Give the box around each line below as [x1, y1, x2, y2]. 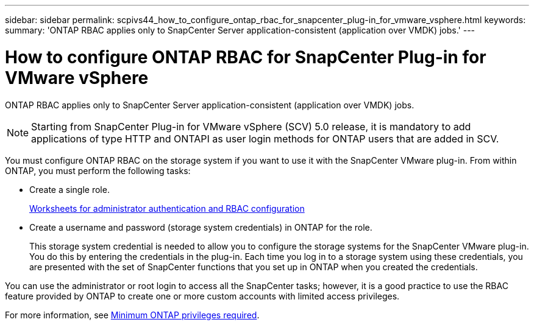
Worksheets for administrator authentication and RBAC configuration [29, 203, 305, 214]
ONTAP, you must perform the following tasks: [5, 165, 191, 176]
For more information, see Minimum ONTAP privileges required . [5, 309, 260, 320]
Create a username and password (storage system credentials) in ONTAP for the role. [29, 222, 372, 232]
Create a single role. [29, 184, 110, 195]
